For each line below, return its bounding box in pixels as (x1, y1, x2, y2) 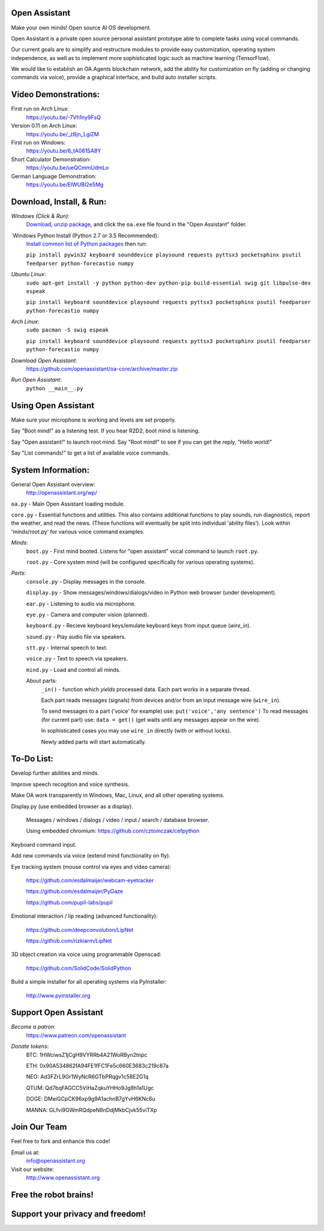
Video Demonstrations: (11, 89, 100, 100)
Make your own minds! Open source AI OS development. (11, 24, 151, 31)
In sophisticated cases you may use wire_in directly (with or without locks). (41, 727, 232, 734)
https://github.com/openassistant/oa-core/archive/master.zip (26, 365, 178, 372)
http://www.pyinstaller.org (26, 991, 91, 999)
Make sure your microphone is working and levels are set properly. (11, 416, 176, 423)
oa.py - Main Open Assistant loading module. (11, 500, 125, 507)
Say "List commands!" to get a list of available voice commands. (11, 449, 170, 456)
